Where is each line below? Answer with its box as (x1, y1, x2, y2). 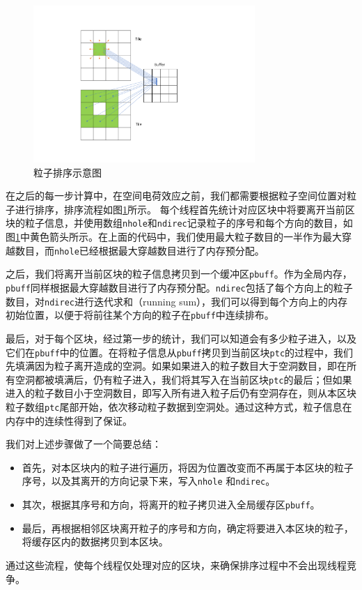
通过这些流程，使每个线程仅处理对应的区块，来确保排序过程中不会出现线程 (6, 557, 347, 572)
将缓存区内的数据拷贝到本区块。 (22, 534, 168, 549)
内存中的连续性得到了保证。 (6, 413, 132, 428)
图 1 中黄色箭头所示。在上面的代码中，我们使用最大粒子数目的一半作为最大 (6, 229, 342, 244)
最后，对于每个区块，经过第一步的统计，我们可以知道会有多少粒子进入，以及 (6, 331, 356, 345)
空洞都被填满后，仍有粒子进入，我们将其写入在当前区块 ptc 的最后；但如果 (15, 372, 352, 386)
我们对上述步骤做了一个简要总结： (6, 437, 162, 451)
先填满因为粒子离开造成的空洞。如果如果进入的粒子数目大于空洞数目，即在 (6, 358, 347, 373)
